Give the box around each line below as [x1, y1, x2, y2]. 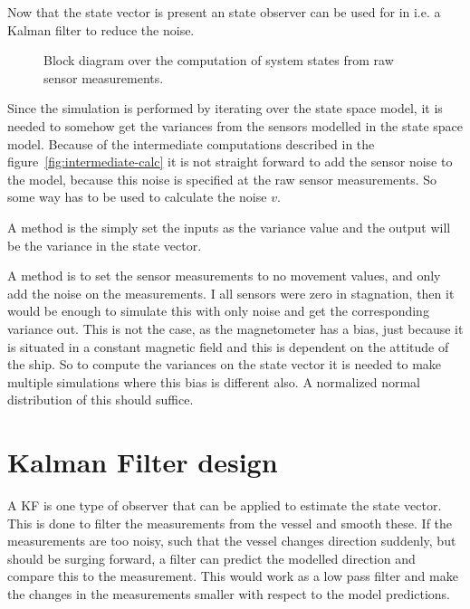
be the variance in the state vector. [7, 235, 202, 254]
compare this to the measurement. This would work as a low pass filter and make [7, 566, 458, 585]
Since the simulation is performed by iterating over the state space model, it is [7, 99, 443, 118]
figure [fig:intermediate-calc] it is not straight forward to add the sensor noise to [7, 152, 453, 171]
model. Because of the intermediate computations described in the [7, 134, 375, 153]
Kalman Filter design [7, 443, 278, 481]
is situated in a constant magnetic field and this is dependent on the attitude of [7, 337, 449, 356]
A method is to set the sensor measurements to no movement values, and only [7, 266, 441, 285]
